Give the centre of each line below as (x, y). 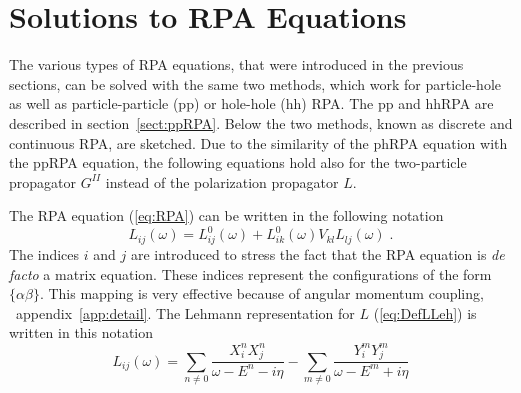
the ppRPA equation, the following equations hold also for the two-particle (238, 162)
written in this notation (81, 332)
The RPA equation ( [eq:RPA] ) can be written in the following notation (226, 215)
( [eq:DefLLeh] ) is (425, 312)
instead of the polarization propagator (222, 181)
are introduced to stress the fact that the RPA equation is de (317, 254)
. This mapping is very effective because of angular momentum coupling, (261, 293)
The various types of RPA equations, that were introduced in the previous (236, 64)
